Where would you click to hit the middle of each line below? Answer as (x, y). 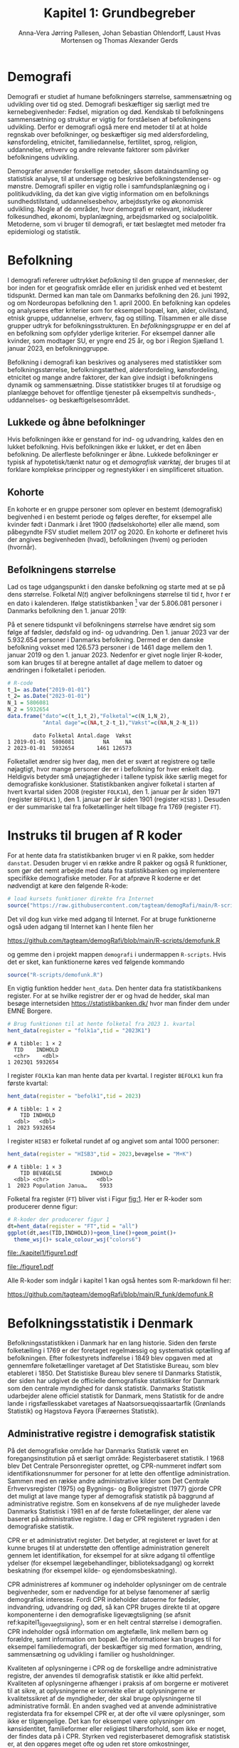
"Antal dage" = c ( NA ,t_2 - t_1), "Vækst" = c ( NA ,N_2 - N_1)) (121, 723)
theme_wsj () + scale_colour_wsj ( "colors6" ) (78, 1239)
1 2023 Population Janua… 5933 (60, 1186)
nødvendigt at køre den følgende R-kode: (68, 885)
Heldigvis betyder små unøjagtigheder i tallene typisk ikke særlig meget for (117, 776)
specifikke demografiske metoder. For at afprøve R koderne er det (104, 878)
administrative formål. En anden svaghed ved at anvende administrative (112, 1706)
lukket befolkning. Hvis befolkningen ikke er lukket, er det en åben (104, 447)
